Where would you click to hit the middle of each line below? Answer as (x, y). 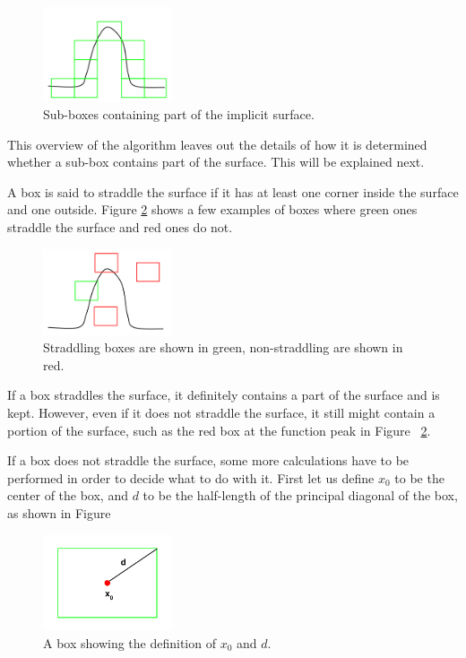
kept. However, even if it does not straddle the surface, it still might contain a (221, 413)
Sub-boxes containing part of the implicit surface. (179, 114)
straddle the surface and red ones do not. (120, 227)
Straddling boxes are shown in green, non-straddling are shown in (223, 347)
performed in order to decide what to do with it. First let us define (191, 477)
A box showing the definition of (129, 642)
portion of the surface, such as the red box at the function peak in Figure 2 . (219, 430)
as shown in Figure (59, 513)
